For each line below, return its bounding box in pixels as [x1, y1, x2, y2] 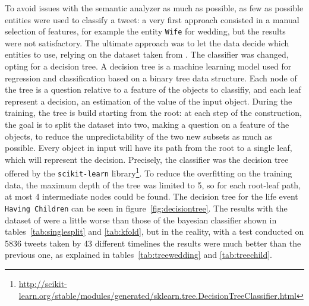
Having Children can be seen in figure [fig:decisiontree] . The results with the [5, 201, 288, 214]
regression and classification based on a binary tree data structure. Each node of [5, 71, 297, 84]
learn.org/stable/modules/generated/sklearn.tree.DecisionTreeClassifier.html [18, 289, 297, 301]
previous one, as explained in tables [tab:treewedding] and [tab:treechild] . [5, 248, 272, 261]
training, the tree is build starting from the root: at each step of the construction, [5, 106, 302, 119]
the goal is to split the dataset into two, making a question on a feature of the [5, 118, 289, 130]
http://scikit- [18, 277, 67, 289]
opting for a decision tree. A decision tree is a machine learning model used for [5, 60, 292, 72]
